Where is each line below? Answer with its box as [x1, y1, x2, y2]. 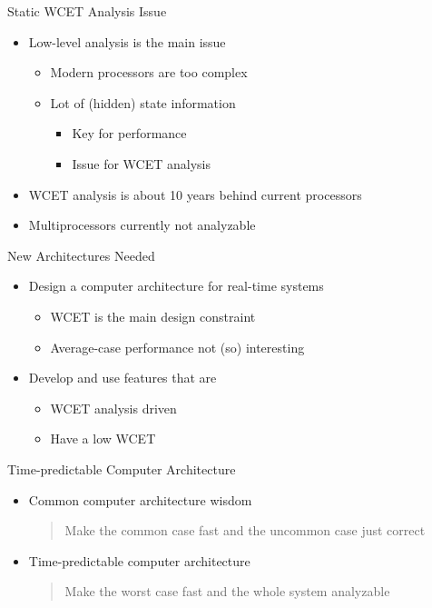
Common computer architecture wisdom [28, 490, 252, 509]
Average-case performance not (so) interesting [50, 337, 305, 356]
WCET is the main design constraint [50, 306, 256, 325]
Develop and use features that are [28, 368, 217, 387]
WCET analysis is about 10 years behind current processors [28, 184, 362, 204]
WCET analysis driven [50, 398, 177, 417]
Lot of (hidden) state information [50, 93, 236, 112]
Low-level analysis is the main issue [28, 32, 226, 51]
